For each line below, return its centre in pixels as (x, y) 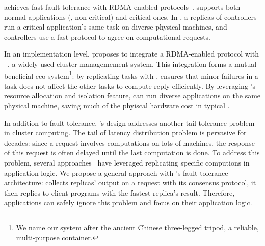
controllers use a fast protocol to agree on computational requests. (108, 36)
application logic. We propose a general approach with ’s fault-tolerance (116, 172)
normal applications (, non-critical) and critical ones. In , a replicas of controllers (130, 17)
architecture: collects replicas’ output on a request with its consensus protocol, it (130, 183)
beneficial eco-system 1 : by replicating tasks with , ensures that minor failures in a (131, 75)
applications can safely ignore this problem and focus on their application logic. (128, 202)
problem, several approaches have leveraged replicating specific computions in (127, 162)
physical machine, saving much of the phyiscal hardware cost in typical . (117, 105)
